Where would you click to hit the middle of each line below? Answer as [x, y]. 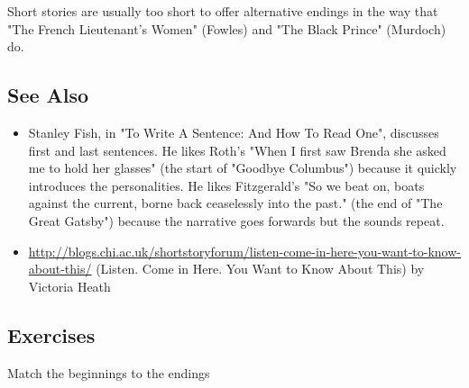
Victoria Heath [69, 286]
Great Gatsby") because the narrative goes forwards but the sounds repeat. [236, 220]
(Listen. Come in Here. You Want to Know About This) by [260, 269]
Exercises [51, 334]
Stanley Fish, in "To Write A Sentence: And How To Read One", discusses [234, 132]
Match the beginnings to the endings [109, 372]
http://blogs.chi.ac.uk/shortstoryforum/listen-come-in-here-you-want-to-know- [245, 251]
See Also [48, 95]
